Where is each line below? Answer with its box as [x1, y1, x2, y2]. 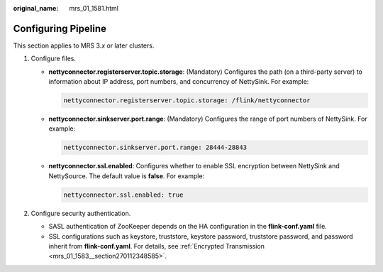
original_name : [13, 4, 59, 12]
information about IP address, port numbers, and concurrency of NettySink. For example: [48, 77, 309, 86]
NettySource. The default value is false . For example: [48, 171, 205, 180]
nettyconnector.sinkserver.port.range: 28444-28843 [63, 143, 248, 152]
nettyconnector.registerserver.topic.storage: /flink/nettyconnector [63, 97, 311, 104]
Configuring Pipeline [13, 22, 106, 35]
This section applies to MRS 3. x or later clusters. [13, 41, 155, 50]
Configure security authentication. [30, 209, 131, 217]
